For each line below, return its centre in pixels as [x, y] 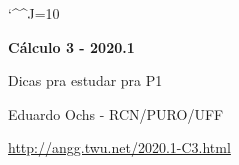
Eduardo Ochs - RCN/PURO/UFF [116, 113]
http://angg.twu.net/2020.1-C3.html [119, 147]
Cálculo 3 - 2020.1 [71, 46]
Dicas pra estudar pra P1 [85, 80]
